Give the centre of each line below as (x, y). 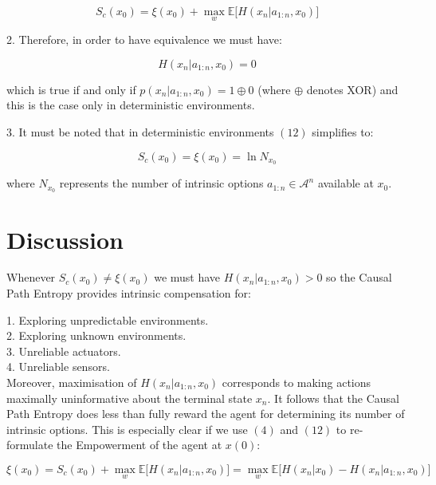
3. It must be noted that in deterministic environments (140, 132)
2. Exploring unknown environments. (96, 335)
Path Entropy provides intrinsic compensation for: (129, 293)
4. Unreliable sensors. (58, 367)
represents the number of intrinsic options (161, 183)
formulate (30, 445)
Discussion (65, 239)
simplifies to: (343, 132)
